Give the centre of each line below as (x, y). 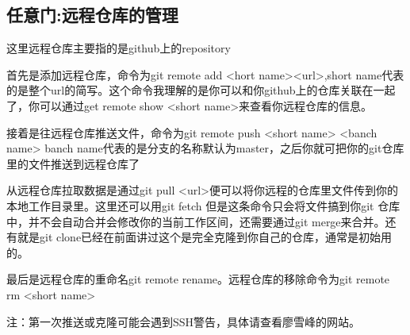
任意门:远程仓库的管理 (92, 15)
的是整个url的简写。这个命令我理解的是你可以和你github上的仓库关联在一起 (201, 90)
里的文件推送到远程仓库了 (73, 163)
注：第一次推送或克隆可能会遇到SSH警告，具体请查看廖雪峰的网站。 (184, 321)
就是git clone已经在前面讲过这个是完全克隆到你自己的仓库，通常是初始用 (205, 237)
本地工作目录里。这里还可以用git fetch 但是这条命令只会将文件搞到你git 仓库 (203, 205)
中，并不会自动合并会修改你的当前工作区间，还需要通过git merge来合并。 (196, 221)
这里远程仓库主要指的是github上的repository (119, 48)
